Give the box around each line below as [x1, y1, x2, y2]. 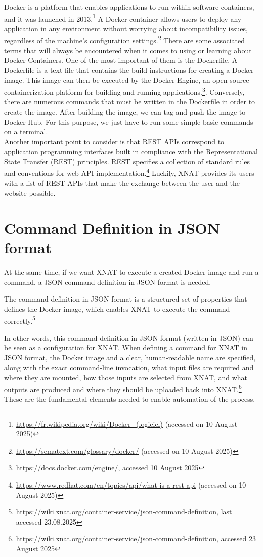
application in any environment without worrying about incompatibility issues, [4, 23, 248, 33]
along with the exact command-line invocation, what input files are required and [4, 362, 254, 373]
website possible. [4, 188, 56, 198]
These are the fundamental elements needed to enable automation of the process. [4, 394, 255, 404]
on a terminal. [4, 126, 48, 137]
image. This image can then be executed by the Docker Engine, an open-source [4, 75, 249, 85]
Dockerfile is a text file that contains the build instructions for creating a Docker [4, 64, 254, 75]
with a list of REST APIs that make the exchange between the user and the [4, 177, 240, 188]
